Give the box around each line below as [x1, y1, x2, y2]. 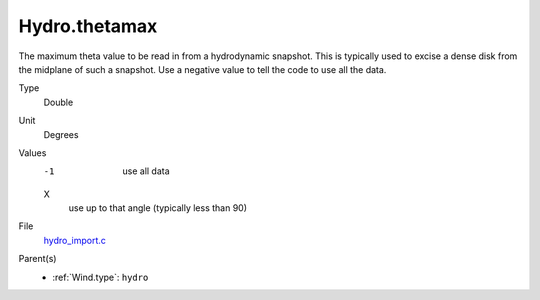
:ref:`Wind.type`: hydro [52, 271, 149, 283]
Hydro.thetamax [18, 15, 158, 37]
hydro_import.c [43, 234, 107, 246]
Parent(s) [18, 253, 57, 265]
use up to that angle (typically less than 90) [68, 202, 248, 214]
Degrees [43, 128, 79, 140]
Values [18, 146, 47, 159]
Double [43, 96, 74, 108]
